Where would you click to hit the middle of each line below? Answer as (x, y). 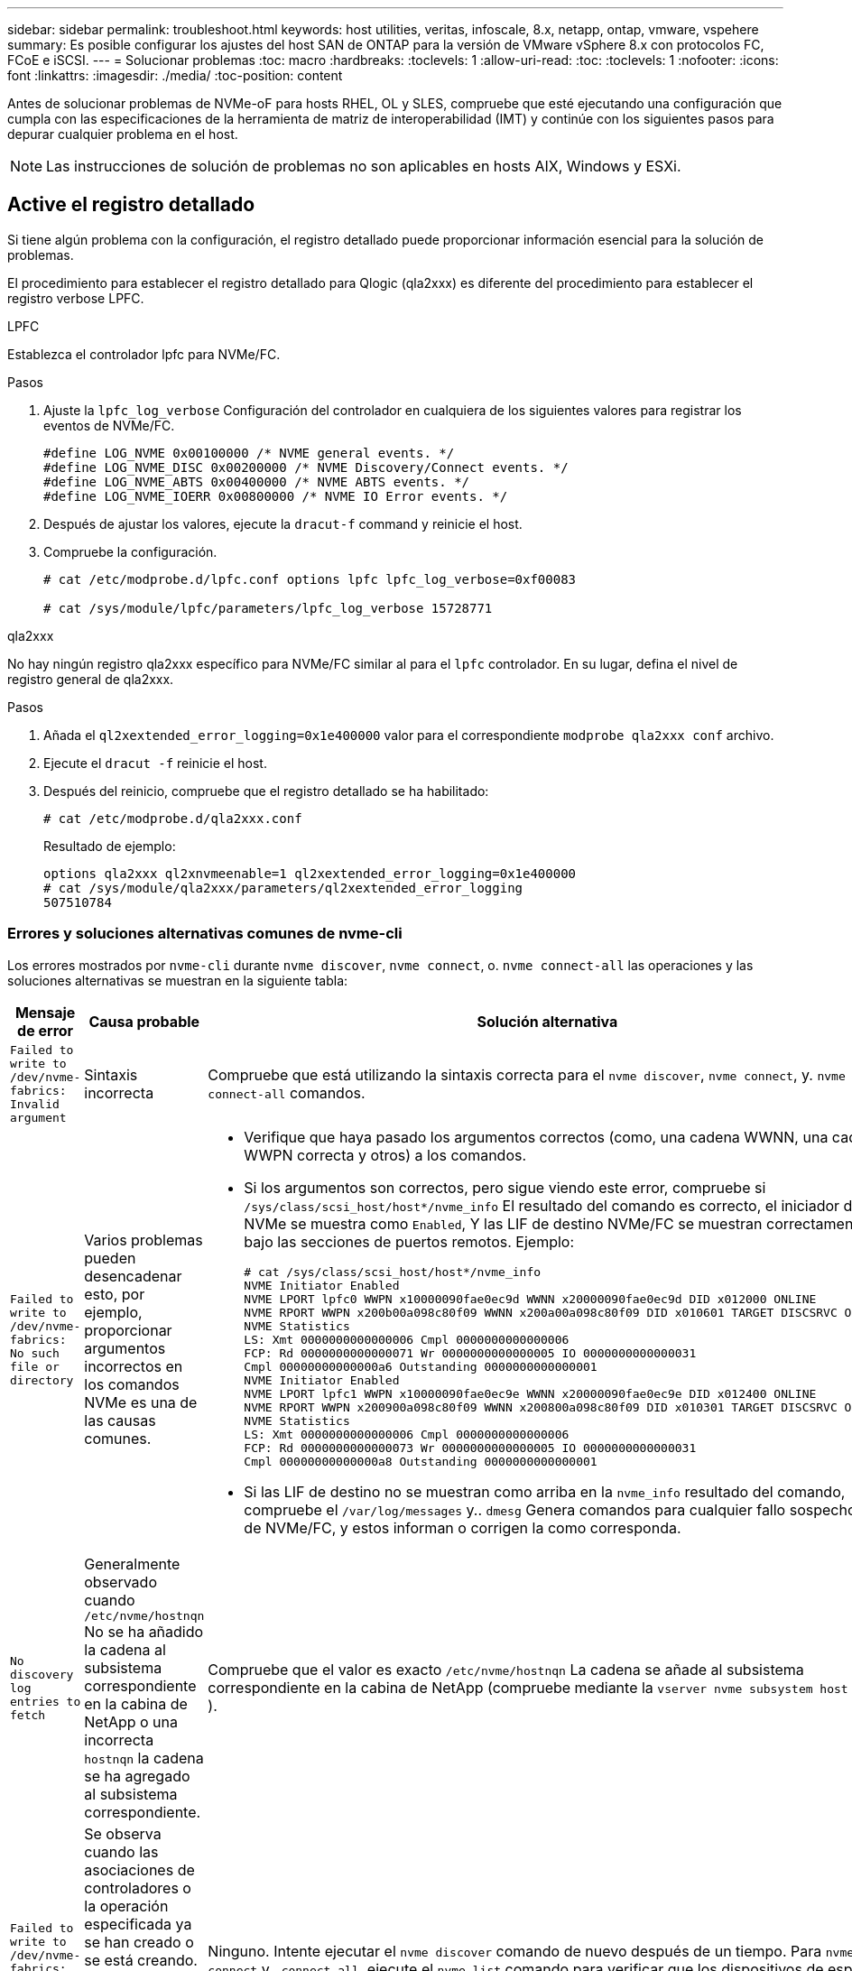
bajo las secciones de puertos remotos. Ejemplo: (409, 1241)
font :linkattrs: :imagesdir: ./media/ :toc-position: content (175, 75)
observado (120, 1582)
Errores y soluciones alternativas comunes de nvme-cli (205, 934)
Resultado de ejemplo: (110, 846)
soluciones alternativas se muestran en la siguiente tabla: (178, 980)
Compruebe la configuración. (130, 551)
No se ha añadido (144, 1631)
